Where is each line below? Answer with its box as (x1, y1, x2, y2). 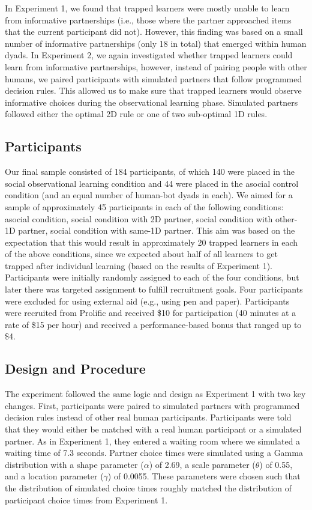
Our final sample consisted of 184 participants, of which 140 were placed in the (5, 165, 295, 178)
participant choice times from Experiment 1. (5, 493, 168, 506)
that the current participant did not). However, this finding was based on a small (5, 25, 303, 38)
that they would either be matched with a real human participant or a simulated (5, 423, 302, 436)
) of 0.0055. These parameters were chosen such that (107, 470, 301, 482)
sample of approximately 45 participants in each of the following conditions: (5, 200, 284, 213)
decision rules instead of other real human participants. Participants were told (5, 411, 292, 423)
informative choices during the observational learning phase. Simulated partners (5, 96, 298, 108)
